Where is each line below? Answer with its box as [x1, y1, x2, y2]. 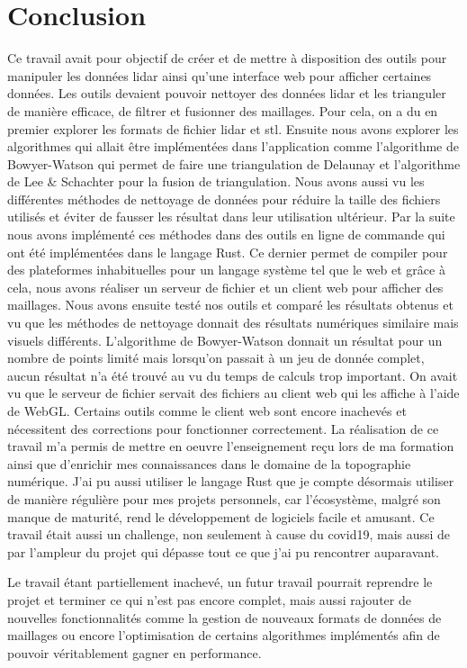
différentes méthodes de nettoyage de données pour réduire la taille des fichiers [7, 189, 441, 208]
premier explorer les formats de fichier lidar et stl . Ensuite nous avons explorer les [7, 119, 459, 138]
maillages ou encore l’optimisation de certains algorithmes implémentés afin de [7, 626, 440, 645]
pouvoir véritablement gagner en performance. [7, 643, 262, 662]
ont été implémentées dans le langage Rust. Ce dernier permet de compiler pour [7, 242, 448, 261]
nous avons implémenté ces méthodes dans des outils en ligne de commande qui [7, 225, 445, 244]
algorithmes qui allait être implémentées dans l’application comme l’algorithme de [7, 137, 459, 156]
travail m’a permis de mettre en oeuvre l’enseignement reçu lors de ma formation [7, 437, 454, 456]
